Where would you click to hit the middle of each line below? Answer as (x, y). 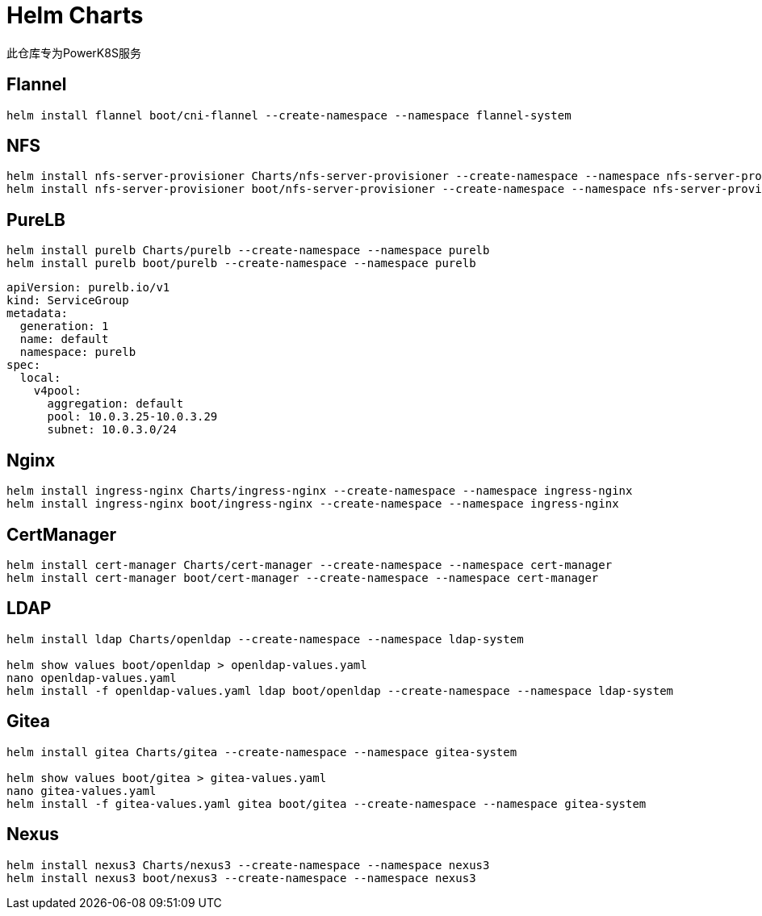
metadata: (37, 314)
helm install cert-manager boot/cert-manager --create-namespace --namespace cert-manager (303, 577)
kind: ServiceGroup (68, 301)
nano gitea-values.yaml (82, 791)
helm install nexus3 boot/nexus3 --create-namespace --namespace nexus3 (241, 878)
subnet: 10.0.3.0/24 (112, 430)
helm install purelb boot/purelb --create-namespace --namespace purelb (241, 264)
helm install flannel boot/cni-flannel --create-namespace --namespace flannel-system (289, 115)
